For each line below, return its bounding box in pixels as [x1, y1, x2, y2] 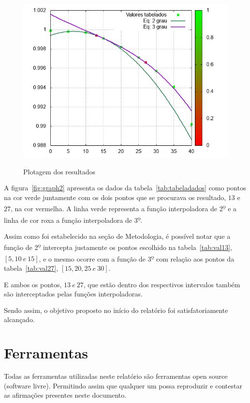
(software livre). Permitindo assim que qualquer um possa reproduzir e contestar [4, 380, 242, 390]
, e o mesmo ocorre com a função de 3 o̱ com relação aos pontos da [39, 252, 235, 263]
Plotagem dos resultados [23, 166, 96, 176]
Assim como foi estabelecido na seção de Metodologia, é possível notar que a [4, 231, 231, 241]
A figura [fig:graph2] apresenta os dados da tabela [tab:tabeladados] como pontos [4, 183, 246, 193]
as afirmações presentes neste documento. [4, 390, 127, 400]
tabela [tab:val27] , [4, 263, 59, 273]
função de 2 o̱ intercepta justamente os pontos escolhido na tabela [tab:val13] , [4, 241, 233, 252]
